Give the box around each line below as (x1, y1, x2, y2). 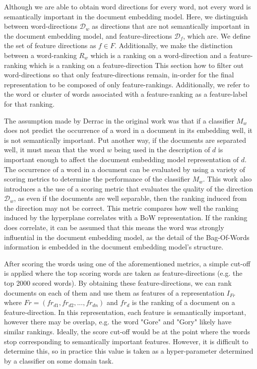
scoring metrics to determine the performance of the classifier (4, 174, 191, 184)
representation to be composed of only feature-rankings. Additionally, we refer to (4, 79, 250, 89)
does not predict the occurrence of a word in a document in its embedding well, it (4, 125, 253, 135)
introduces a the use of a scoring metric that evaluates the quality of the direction (4, 183, 254, 193)
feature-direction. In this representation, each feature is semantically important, (4, 307, 246, 317)
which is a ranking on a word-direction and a (90, 50, 227, 60)
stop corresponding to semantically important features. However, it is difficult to (4, 336, 249, 346)
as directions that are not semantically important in (92, 21, 250, 31)
